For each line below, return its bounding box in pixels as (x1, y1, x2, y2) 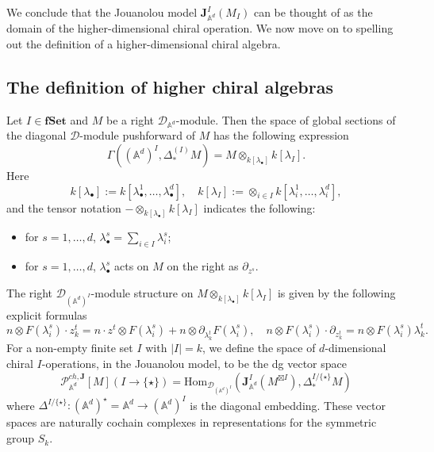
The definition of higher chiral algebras (6, 74, 333, 98)
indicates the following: (203, 199, 316, 216)
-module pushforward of (79, 127, 195, 144)
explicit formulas (6, 306, 87, 323)
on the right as (167, 258, 239, 274)
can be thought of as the (253, 4, 373, 20)
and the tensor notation (6, 199, 121, 216)
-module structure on (90, 284, 194, 301)
